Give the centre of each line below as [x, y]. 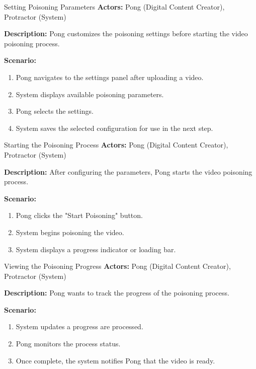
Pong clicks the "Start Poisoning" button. [79, 215]
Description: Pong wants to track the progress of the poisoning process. [117, 293]
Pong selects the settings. [55, 111]
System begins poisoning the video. [70, 232]
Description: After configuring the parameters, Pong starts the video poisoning [128, 171]
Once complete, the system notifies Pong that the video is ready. [115, 360]
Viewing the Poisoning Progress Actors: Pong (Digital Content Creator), [117, 266]
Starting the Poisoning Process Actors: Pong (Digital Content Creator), [116, 145]
